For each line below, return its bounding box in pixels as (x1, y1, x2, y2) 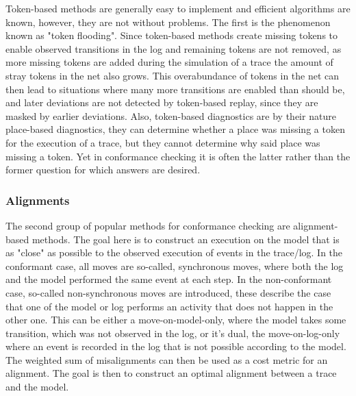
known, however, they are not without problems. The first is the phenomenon (5, 14, 331, 29)
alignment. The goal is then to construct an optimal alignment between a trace (5, 366, 337, 380)
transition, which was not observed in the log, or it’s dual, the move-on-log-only (5, 325, 340, 340)
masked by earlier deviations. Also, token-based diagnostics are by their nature (5, 108, 336, 123)
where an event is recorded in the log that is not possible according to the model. (5, 339, 346, 354)
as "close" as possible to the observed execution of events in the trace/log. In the (5, 245, 343, 260)
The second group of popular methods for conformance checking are (5, 218, 290, 232)
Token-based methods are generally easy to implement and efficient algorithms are (5, 1, 351, 15)
